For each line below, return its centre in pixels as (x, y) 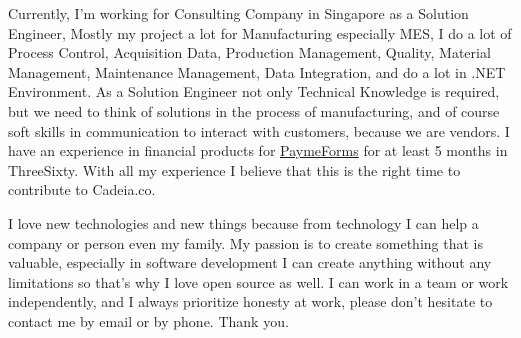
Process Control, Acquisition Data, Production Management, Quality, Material (249, 52)
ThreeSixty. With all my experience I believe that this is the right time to (234, 169)
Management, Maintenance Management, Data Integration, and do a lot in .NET (257, 71)
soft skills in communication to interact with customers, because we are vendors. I (259, 130)
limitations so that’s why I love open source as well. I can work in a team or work (258, 281)
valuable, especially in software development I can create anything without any (250, 262)
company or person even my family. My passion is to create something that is (245, 242)
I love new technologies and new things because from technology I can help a (243, 222)
